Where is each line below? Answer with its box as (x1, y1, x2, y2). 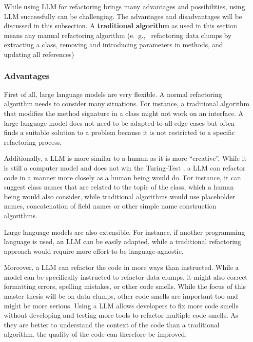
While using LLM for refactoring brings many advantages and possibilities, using (4, 1, 245, 11)
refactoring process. (4, 136, 62, 147)
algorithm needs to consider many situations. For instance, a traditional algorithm (4, 98, 250, 109)
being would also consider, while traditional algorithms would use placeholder (4, 191, 235, 201)
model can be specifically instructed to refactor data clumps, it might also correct (4, 271, 248, 282)
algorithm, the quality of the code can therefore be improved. (4, 329, 187, 339)
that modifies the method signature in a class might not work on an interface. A (4, 108, 244, 118)
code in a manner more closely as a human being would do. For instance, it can (4, 172, 241, 182)
